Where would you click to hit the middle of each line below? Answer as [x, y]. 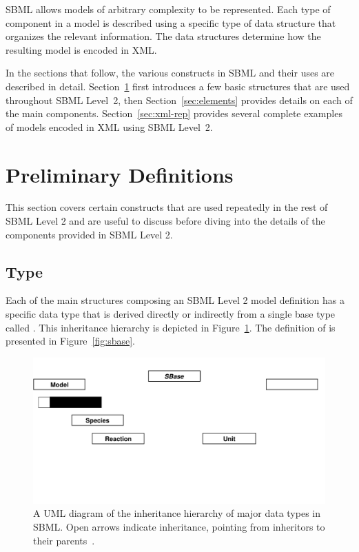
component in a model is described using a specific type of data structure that [171, 22]
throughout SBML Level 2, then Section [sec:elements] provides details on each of [179, 100]
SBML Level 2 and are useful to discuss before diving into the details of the [165, 221]
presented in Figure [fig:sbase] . [70, 341]
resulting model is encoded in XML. [81, 49]
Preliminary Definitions [120, 174]
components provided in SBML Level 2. [89, 234]
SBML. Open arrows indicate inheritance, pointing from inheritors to [179, 527]
